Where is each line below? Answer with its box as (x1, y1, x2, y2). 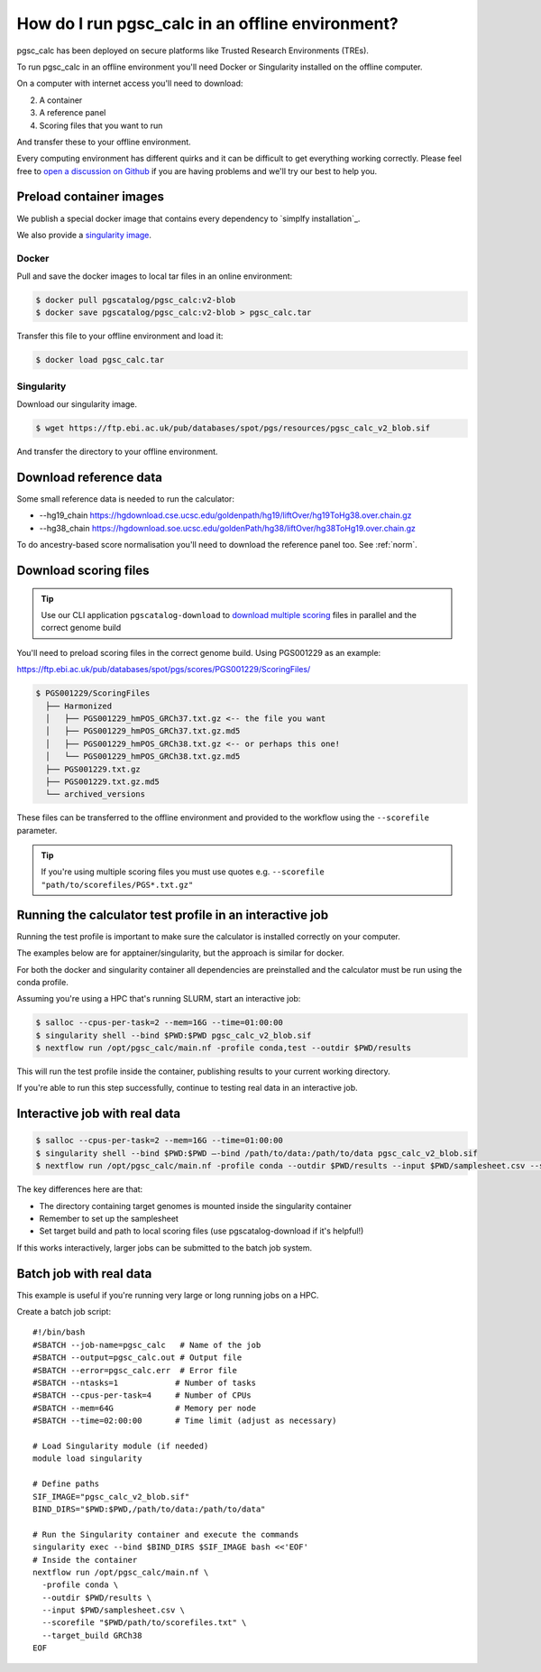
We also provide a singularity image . (16, 229, 152, 240)
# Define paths (32, 1479, 100, 1489)
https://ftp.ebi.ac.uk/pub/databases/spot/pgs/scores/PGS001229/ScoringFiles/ (16, 664, 311, 675)
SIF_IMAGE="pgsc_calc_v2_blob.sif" (32, 1492, 190, 1501)
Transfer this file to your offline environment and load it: (16, 330, 224, 342)
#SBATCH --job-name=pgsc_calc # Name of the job (32, 1340, 261, 1350)
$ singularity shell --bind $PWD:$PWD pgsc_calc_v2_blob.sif (35, 1030, 312, 1040)
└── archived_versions (45, 790, 146, 799)
